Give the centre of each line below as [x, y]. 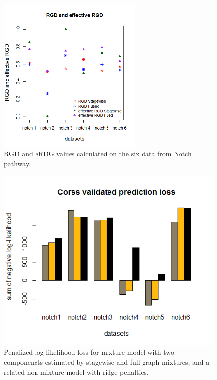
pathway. [18, 163]
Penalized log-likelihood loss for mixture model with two [89, 352]
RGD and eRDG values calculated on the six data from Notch [98, 154]
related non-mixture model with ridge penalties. [76, 371]
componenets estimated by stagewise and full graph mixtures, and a [107, 361]
